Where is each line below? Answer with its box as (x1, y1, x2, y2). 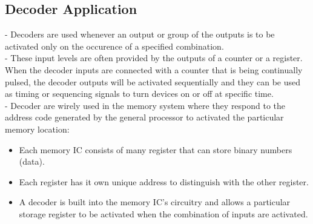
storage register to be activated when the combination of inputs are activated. (19, 207, 308, 220)
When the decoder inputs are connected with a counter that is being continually (5, 63, 303, 76)
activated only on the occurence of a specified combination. (5, 39, 224, 52)
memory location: (5, 122, 70, 135)
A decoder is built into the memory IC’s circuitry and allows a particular (19, 196, 291, 208)
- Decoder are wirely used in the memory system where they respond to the (5, 99, 286, 111)
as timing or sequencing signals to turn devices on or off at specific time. (5, 87, 274, 100)
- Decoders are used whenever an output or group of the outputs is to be (5, 28, 275, 41)
